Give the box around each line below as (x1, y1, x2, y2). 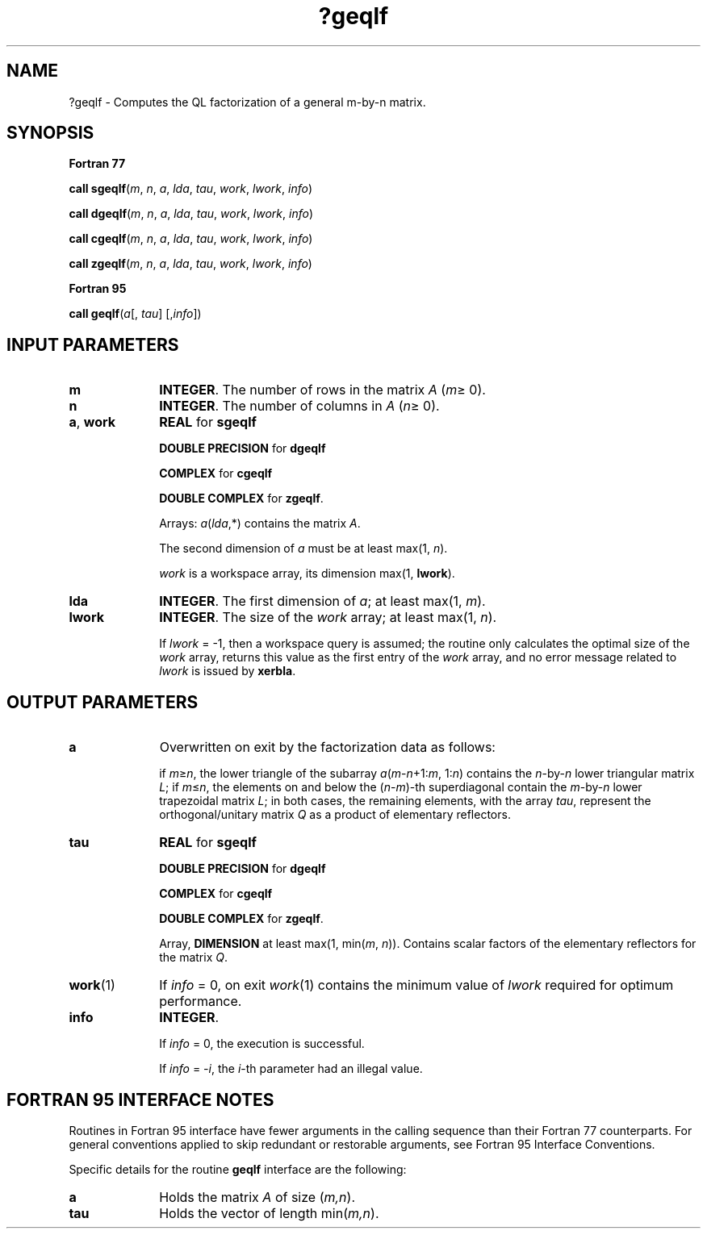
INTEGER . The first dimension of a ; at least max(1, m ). (159, 593, 486, 610)
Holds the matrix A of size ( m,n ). (159, 1188, 356, 1205)
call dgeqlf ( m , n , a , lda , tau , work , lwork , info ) (69, 207, 314, 221)
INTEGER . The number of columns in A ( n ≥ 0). (159, 398, 440, 415)
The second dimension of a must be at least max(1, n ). (159, 541, 448, 556)
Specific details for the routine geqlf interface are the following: (69, 1162, 407, 1176)
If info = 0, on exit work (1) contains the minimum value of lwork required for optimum (159, 977, 674, 994)
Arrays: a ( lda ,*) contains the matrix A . (159, 516, 361, 531)
